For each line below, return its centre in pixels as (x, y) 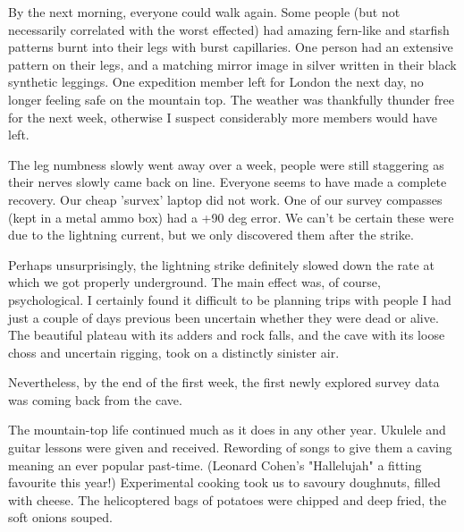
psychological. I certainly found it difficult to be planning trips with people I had (230, 299)
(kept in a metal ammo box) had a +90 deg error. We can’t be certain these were (231, 217)
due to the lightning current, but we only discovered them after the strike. (211, 235)
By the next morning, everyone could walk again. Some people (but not (204, 12)
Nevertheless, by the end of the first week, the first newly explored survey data (224, 382)
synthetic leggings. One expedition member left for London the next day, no (216, 82)
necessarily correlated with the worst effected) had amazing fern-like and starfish (229, 29)
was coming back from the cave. (95, 399)
